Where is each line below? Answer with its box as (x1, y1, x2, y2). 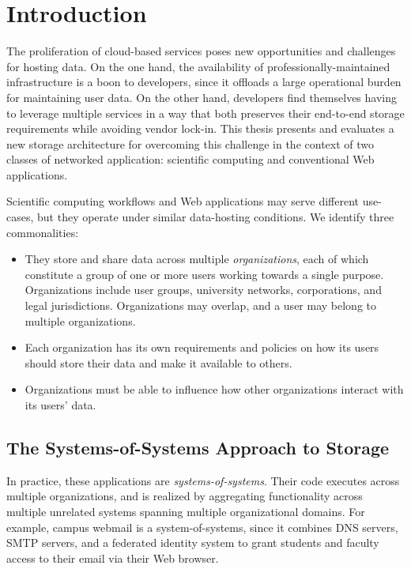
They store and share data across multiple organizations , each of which (25, 251, 369, 267)
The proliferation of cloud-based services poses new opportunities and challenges (6, 43, 396, 59)
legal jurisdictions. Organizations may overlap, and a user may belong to (25, 297, 377, 314)
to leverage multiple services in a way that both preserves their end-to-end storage (6, 104, 405, 121)
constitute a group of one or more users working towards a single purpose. (25, 266, 384, 282)
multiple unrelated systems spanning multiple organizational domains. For (6, 503, 365, 519)
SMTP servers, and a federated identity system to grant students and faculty (6, 534, 379, 551)
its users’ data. (25, 397, 96, 413)
